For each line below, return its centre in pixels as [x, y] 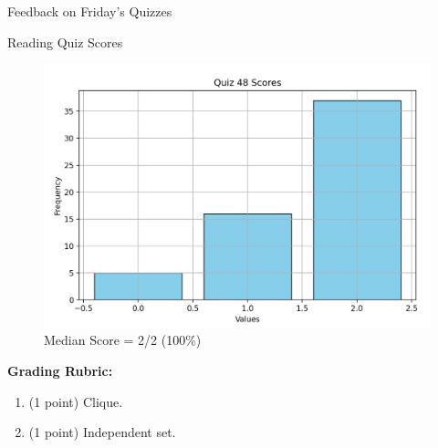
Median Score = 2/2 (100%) [123, 340]
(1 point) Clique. [76, 401]
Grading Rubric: [60, 370]
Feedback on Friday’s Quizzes [90, 11]
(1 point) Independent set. [102, 432]
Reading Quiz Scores [65, 42]
